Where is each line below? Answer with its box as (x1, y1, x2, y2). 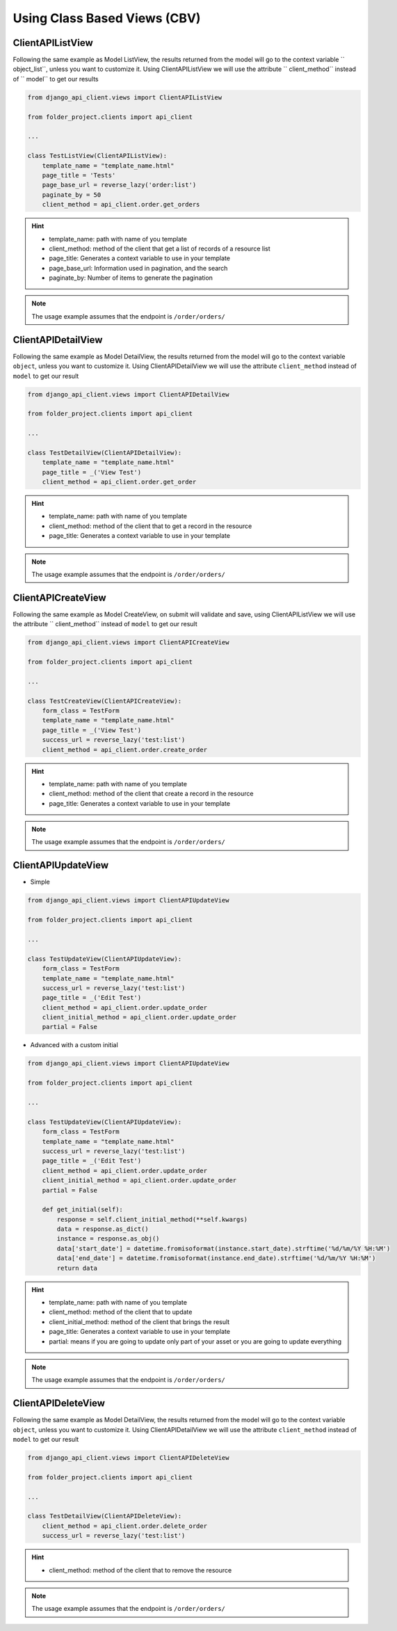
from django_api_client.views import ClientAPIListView (27, 93, 222, 101)
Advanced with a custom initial (30, 1041, 118, 1049)
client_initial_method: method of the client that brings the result (49, 1317, 230, 1326)
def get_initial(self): (42, 1206, 123, 1214)
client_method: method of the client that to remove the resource (49, 1566, 232, 1574)
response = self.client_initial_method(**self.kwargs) (56, 1215, 248, 1223)
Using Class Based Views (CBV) (13, 10, 201, 26)
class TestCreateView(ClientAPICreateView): (27, 697, 182, 705)
